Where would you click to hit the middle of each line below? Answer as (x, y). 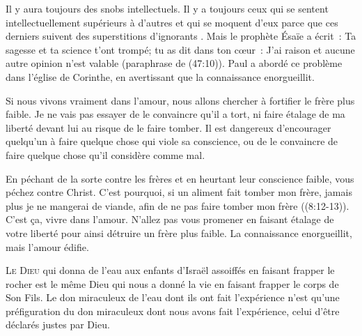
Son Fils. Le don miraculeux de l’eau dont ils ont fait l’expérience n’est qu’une (173, 297)
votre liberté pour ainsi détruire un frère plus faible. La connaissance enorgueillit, (179, 232)
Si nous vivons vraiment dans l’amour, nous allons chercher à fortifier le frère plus (180, 100)
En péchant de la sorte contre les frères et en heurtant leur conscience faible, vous (180, 178)
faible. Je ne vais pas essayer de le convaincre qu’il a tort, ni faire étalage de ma (175, 114)
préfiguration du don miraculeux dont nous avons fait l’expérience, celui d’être (173, 311)
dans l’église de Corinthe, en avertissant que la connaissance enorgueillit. (160, 76)
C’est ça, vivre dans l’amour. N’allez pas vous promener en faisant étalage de (170, 219)
